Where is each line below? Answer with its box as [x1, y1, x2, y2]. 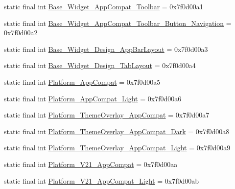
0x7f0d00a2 [4, 27, 38, 38]
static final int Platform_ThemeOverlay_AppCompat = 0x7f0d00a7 [4, 110, 210, 120]
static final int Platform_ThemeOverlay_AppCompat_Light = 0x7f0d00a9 [4, 142, 231, 153]
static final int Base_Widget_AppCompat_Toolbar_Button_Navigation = [4, 18, 232, 28]
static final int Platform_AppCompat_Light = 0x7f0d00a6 [4, 93, 182, 103]
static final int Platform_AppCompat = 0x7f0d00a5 [4, 76, 161, 87]
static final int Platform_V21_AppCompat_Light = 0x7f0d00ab [4, 175, 199, 186]
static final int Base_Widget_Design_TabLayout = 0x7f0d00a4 [4, 60, 196, 71]
